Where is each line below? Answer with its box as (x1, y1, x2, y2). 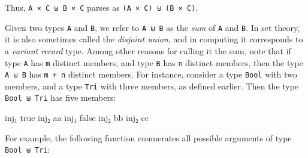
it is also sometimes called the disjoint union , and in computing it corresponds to (5, 33, 303, 45)
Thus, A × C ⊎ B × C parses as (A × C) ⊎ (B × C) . (5, 1, 198, 13)
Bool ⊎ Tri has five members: (5, 91, 116, 104)
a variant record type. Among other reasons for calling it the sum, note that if (5, 44, 291, 57)
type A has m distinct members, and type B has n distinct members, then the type (5, 56, 303, 69)
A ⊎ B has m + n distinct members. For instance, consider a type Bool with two (5, 68, 297, 80)
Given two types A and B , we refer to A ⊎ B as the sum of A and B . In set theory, (5, 21, 300, 33)
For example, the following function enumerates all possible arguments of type (5, 131, 292, 144)
